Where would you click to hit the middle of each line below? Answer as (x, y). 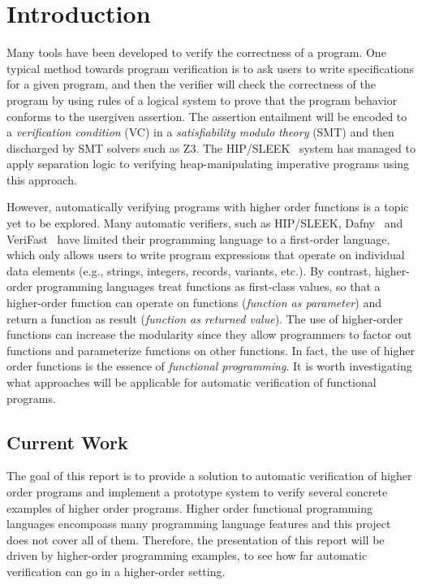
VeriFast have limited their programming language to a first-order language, (198, 238)
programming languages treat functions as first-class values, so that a (208, 286)
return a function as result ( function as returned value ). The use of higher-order (205, 318)
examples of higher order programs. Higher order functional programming (189, 507)
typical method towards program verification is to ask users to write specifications (211, 68)
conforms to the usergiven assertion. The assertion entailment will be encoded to (207, 116)
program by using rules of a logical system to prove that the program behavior (202, 100)
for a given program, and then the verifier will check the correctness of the (192, 84)
